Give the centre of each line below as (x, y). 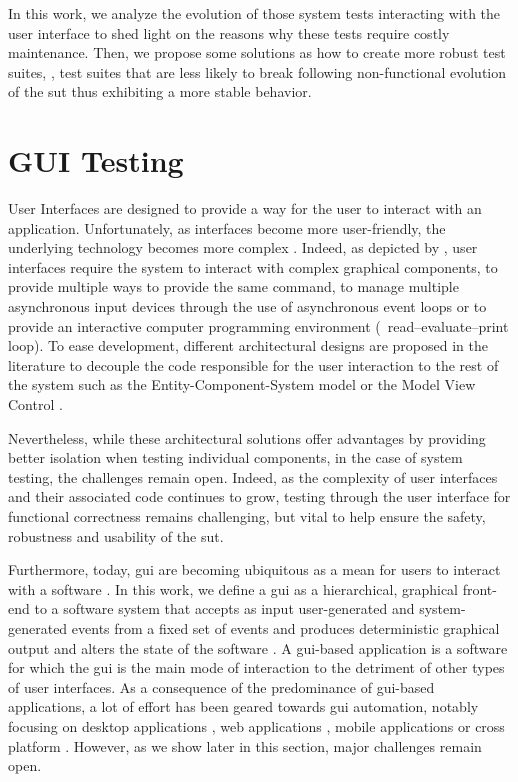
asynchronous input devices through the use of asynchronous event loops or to (247, 306)
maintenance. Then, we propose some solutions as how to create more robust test (257, 52)
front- (479, 588)
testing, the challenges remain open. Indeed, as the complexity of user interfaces (253, 476)
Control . (35, 404)
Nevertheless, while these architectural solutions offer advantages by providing (247, 437)
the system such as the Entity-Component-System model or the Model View (242, 384)
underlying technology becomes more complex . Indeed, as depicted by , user (243, 247)
